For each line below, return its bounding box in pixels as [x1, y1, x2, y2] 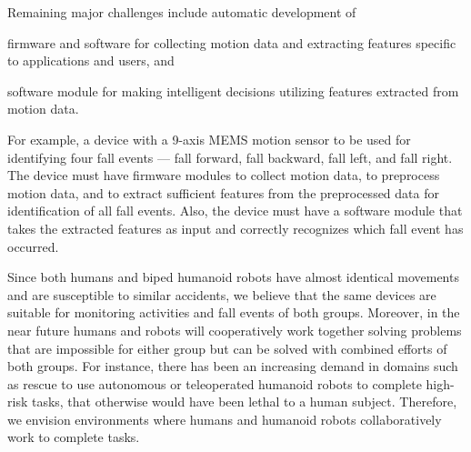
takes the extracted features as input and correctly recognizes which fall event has [7, 218, 464, 237]
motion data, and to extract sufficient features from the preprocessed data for [7, 183, 439, 202]
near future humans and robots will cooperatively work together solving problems [7, 320, 462, 339]
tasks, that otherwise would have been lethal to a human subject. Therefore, [31, 392, 457, 411]
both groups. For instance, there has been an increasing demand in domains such [7, 357, 458, 376]
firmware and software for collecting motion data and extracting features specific [7, 33, 456, 52]
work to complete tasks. [7, 427, 140, 447]
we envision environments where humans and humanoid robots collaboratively [7, 409, 442, 428]
